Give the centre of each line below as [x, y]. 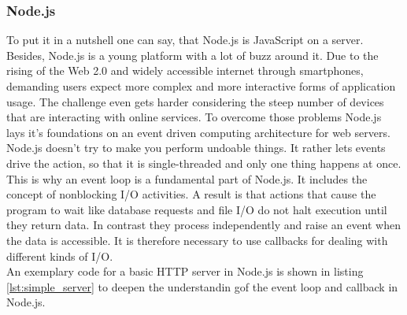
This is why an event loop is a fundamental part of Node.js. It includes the [187, 178]
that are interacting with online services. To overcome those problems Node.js [194, 117]
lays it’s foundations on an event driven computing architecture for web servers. [198, 132]
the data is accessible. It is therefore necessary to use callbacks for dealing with [197, 240]
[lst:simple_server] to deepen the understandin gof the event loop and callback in [202, 286]
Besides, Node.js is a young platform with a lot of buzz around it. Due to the [192, 55]
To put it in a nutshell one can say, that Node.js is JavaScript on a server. [185, 40]
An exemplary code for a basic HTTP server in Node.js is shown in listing [185, 271]
